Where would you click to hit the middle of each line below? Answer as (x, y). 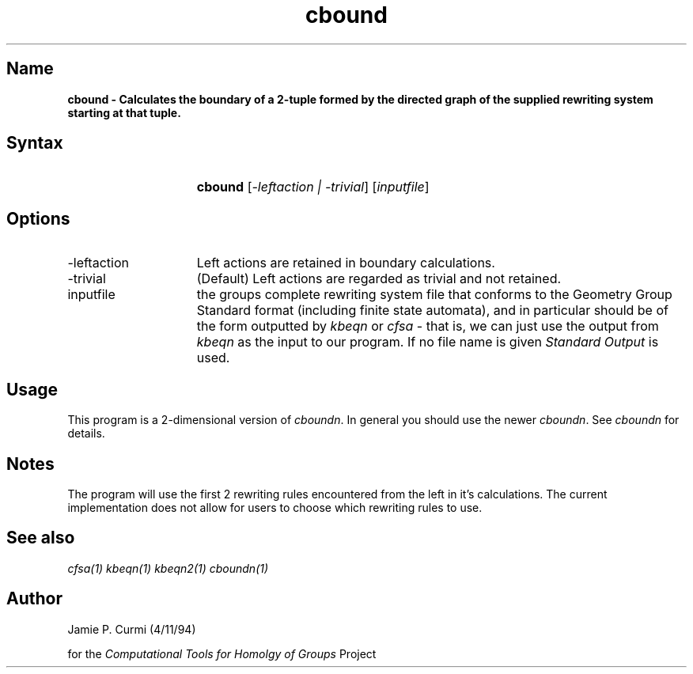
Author (34, 599)
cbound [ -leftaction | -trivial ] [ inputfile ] (313, 187)
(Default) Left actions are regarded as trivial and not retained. (379, 279)
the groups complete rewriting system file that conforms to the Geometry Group (434, 295)
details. (86, 434)
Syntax (35, 143)
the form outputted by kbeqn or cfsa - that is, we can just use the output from (428, 326)
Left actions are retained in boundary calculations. (346, 263)
